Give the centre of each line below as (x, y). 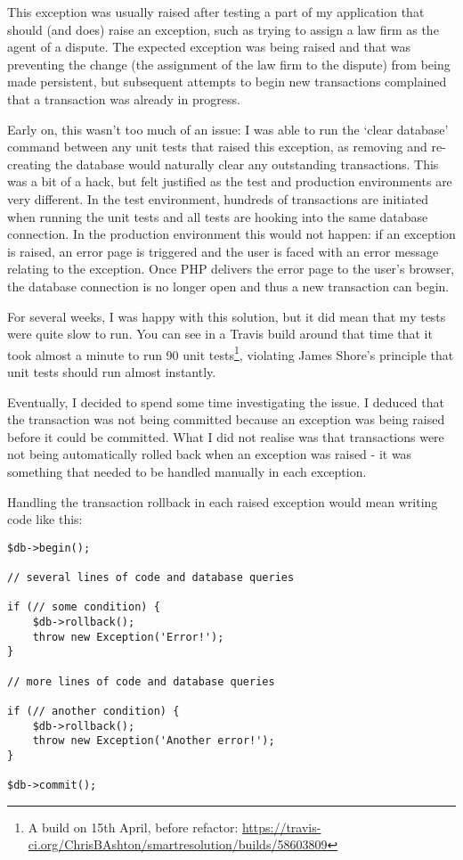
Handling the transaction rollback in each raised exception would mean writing (223, 501)
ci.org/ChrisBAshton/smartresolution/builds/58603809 (178, 844)
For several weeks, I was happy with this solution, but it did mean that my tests (227, 316)
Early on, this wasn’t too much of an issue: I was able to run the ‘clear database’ (228, 129)
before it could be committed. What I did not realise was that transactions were (226, 436)
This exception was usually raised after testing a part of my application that (216, 12)
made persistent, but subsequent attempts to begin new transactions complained (227, 82)
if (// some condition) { (84, 607)
